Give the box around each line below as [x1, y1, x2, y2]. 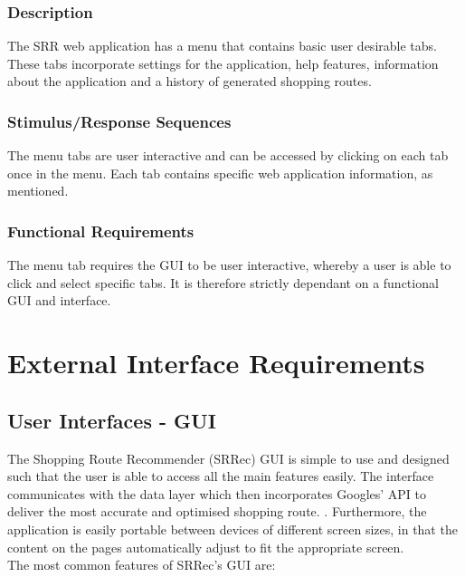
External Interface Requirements [7, 344, 425, 381]
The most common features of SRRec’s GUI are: [7, 555, 276, 574]
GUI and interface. [7, 291, 111, 310]
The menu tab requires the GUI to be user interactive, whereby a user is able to [7, 255, 451, 274]
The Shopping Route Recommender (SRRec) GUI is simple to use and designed [7, 448, 450, 467]
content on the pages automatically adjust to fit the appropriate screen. [7, 537, 404, 556]
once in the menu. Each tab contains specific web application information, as [7, 163, 433, 182]
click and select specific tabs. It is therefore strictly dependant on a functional [7, 273, 439, 292]
